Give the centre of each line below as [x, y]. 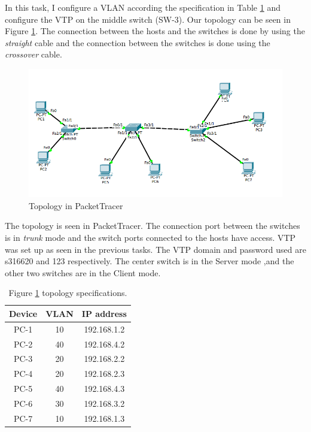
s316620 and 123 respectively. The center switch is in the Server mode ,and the [150, 261]
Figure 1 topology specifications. [68, 293]
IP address [104, 313]
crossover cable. [33, 54]
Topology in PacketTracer [76, 205]
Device [23, 313]
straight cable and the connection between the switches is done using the [138, 42]
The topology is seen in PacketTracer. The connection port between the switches [153, 226]
